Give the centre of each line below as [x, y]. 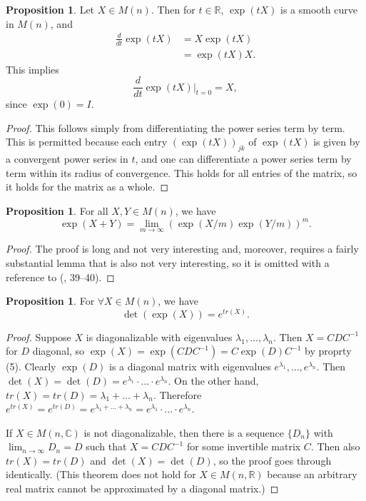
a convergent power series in [67, 159]
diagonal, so [59, 351]
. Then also [335, 446]
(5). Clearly [31, 366]
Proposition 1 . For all [57, 211]
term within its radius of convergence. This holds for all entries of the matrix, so [182, 172]
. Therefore [177, 394]
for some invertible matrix [244, 446]
